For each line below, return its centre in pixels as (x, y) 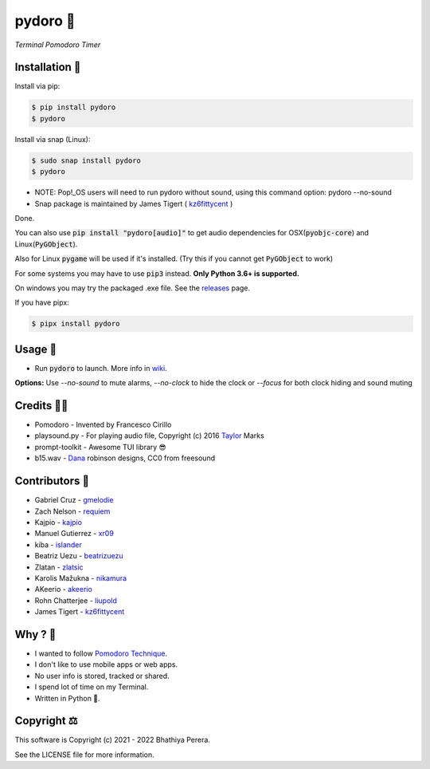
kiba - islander (59, 544)
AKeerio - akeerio (64, 590)
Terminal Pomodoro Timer (58, 45)
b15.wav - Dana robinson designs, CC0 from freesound (125, 458)
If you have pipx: (42, 302)
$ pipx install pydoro (76, 324)
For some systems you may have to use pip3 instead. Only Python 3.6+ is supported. (157, 273)
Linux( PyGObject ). (46, 244)
